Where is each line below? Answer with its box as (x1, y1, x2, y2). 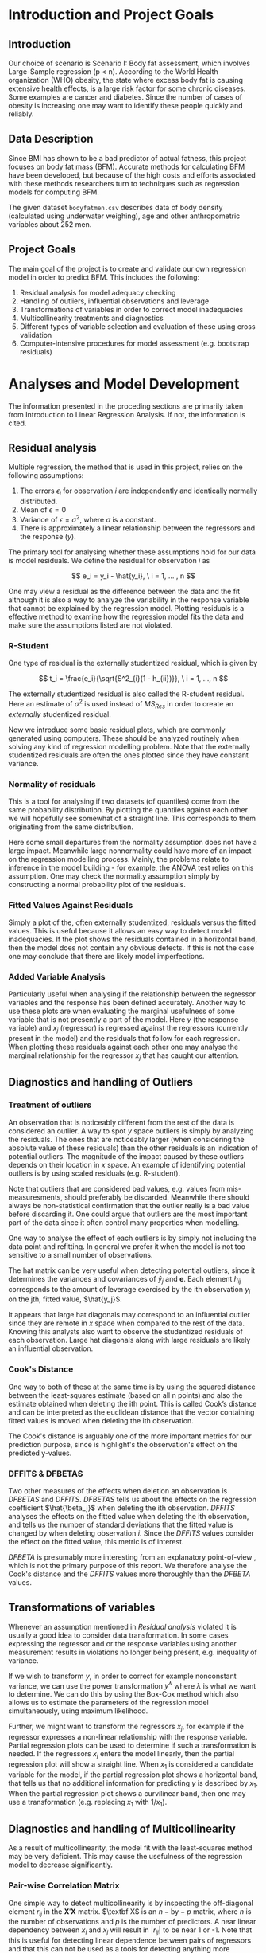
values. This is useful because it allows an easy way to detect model (8, 926, 232, 936)
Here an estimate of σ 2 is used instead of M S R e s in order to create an (8, 698, 234, 710)
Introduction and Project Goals (8, 6, 214, 24)
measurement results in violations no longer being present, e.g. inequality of (8, 1647, 258, 1657)
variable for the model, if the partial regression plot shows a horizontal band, (8, 1770, 259, 1779)
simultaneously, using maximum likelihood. (8, 1706, 148, 1716)
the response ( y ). (19, 531, 77, 541)
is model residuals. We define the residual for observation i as (8, 555, 210, 565)
